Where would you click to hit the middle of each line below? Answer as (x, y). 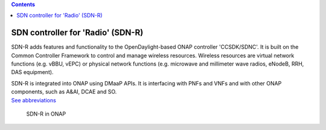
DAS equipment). (32, 72)
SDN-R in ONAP (46, 114)
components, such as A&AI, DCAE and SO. (64, 92)
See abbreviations (34, 100)
